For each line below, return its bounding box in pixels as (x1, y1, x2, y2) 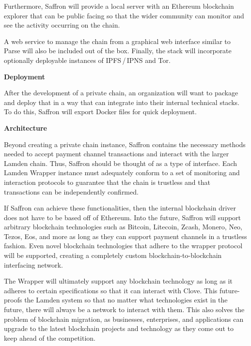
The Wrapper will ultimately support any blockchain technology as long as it (4, 276, 233, 286)
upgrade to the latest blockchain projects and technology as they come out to (4, 323, 234, 333)
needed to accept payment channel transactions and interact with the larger (4, 149, 229, 159)
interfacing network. (4, 259, 63, 270)
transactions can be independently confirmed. (4, 186, 139, 196)
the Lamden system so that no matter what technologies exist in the (24, 295, 228, 305)
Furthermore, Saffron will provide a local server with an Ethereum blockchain (4, 1, 234, 11)
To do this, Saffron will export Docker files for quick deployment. (4, 106, 197, 117)
